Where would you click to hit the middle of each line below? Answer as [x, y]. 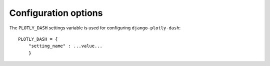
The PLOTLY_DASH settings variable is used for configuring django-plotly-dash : [95, 28]
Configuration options [56, 13]
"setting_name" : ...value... [65, 46]
